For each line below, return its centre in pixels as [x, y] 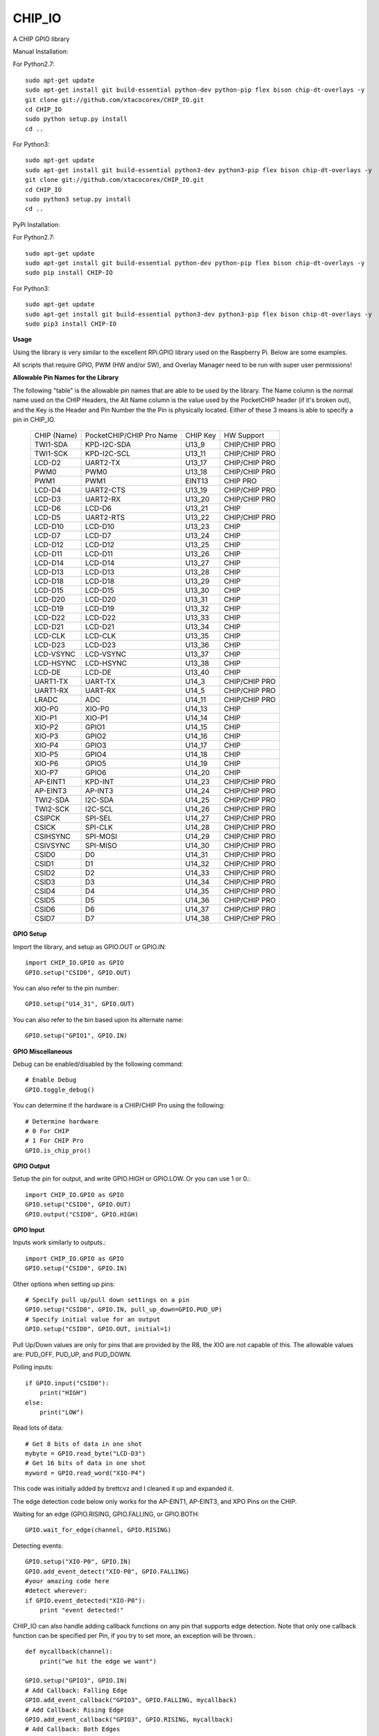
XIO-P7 [46, 773]
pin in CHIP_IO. [34, 419]
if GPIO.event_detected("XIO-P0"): [86, 1600]
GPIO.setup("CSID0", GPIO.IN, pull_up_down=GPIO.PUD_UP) [124, 1310]
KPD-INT [99, 782]
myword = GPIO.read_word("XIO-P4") [86, 1473]
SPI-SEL [98, 818]
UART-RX [100, 691]
